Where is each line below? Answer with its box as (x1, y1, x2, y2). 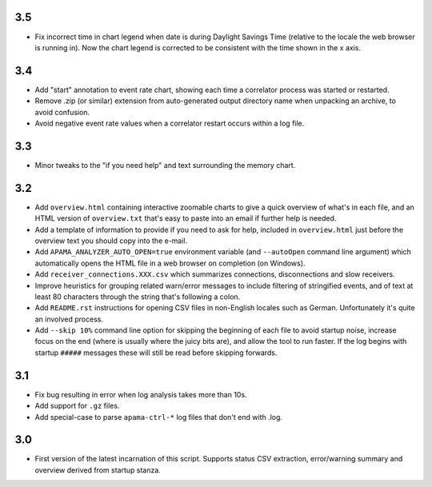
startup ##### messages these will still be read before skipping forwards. (34, 348, 278, 357)
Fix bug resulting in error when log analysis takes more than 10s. (34, 389, 247, 399)
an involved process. (34, 314, 104, 324)
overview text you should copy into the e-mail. (34, 236, 188, 245)
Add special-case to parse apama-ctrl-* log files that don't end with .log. (34, 412, 283, 421)
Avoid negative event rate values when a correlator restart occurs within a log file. (34, 118, 305, 128)
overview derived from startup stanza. (34, 465, 162, 475)
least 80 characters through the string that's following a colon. (34, 292, 241, 301)
